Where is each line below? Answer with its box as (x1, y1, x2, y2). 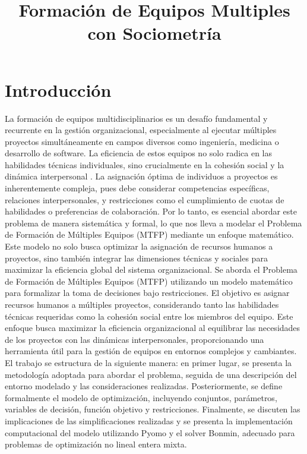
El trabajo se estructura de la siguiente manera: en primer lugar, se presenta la (5, 356, 292, 368)
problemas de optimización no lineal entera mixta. (5, 438, 187, 450)
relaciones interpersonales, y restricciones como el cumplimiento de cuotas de (5, 193, 284, 206)
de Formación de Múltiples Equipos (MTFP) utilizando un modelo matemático (5, 275, 293, 287)
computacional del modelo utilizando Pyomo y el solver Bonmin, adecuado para (5, 426, 295, 439)
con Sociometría (87, 21, 221, 45)
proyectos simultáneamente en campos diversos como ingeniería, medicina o (5, 135, 279, 147)
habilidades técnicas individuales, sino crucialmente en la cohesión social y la (5, 158, 284, 171)
